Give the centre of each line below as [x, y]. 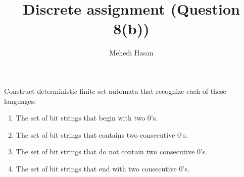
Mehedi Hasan [131, 53]
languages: [20, 101]
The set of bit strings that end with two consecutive [96, 168]
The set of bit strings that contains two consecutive [95, 134]
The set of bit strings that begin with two [81, 118]
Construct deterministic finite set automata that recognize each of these [115, 91]
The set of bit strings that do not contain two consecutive [105, 152]
